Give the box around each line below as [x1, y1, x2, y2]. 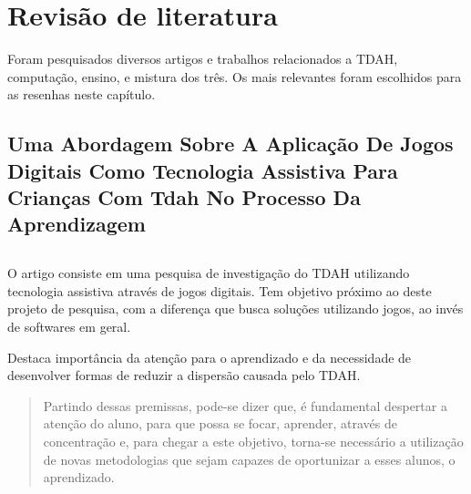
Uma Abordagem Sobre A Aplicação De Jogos [7, 129, 454, 158]
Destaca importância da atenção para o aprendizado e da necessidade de [7, 347, 412, 366]
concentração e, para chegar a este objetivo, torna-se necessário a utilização [43, 432, 464, 450]
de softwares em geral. [7, 317, 131, 336]
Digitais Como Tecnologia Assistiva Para [7, 156, 398, 184]
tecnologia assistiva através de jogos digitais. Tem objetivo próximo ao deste [7, 281, 432, 300]
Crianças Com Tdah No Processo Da [7, 183, 361, 211]
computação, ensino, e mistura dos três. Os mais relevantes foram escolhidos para [7, 67, 462, 86]
